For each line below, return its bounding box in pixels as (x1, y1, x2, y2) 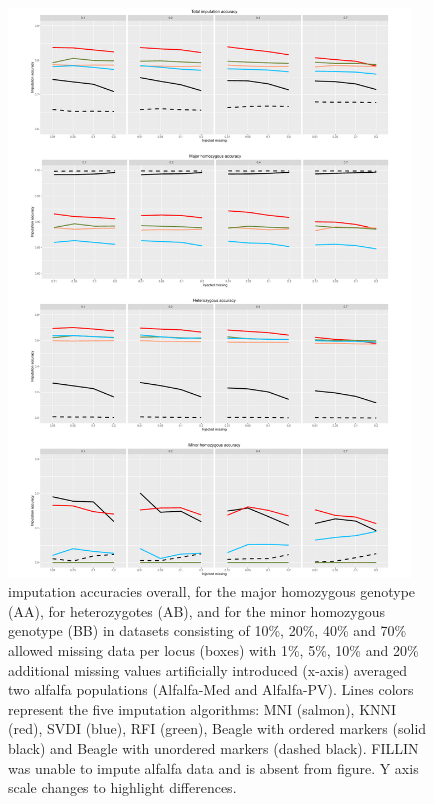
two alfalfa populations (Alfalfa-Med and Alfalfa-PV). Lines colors (8, 679, 414, 700)
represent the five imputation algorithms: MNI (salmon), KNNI (8, 698, 397, 719)
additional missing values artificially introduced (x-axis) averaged (8, 659, 408, 680)
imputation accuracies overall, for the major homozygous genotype (8, 581, 416, 602)
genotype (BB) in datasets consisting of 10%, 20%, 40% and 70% (8, 620, 407, 641)
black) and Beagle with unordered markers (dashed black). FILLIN (8, 738, 419, 759)
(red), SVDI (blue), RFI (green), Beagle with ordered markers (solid (8, 718, 427, 739)
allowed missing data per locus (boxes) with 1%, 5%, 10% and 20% (8, 640, 419, 661)
